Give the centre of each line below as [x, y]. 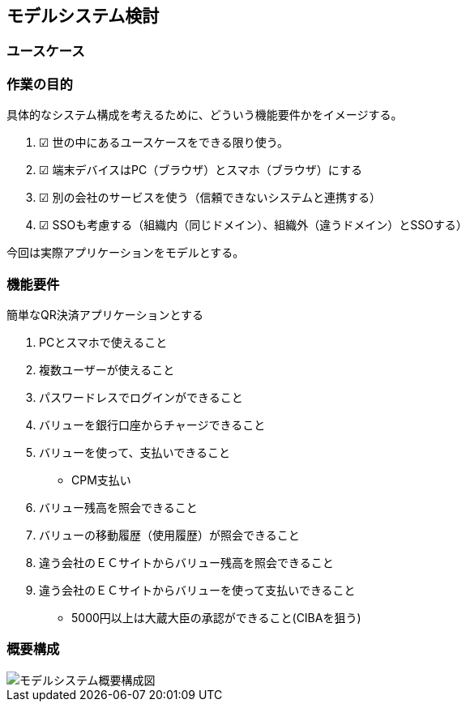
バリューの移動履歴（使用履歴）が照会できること [169, 535]
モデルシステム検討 [83, 16]
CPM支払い [101, 480]
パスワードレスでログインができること [141, 397]
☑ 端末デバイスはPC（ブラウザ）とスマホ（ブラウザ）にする [201, 170]
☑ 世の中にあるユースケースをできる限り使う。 [164, 143]
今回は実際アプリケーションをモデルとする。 [126, 253]
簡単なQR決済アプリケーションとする [105, 314]
